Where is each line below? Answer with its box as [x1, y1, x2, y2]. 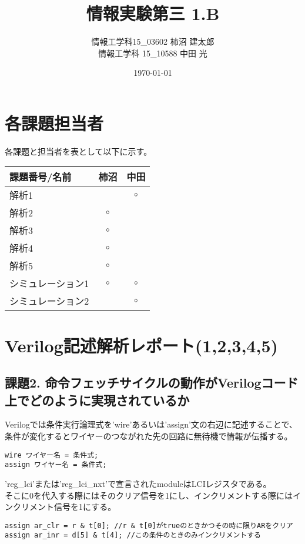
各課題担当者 [5, 111, 104, 135]
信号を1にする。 [53, 500, 116, 513]
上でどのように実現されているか [5, 391, 190, 409]
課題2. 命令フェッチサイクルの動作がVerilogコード [5, 373, 299, 392]
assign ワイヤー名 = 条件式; [5, 460, 107, 469]
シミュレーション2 [9, 294, 89, 308]
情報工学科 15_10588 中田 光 [98, 46, 207, 59]
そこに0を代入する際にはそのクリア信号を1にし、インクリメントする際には [5, 489, 293, 501]
